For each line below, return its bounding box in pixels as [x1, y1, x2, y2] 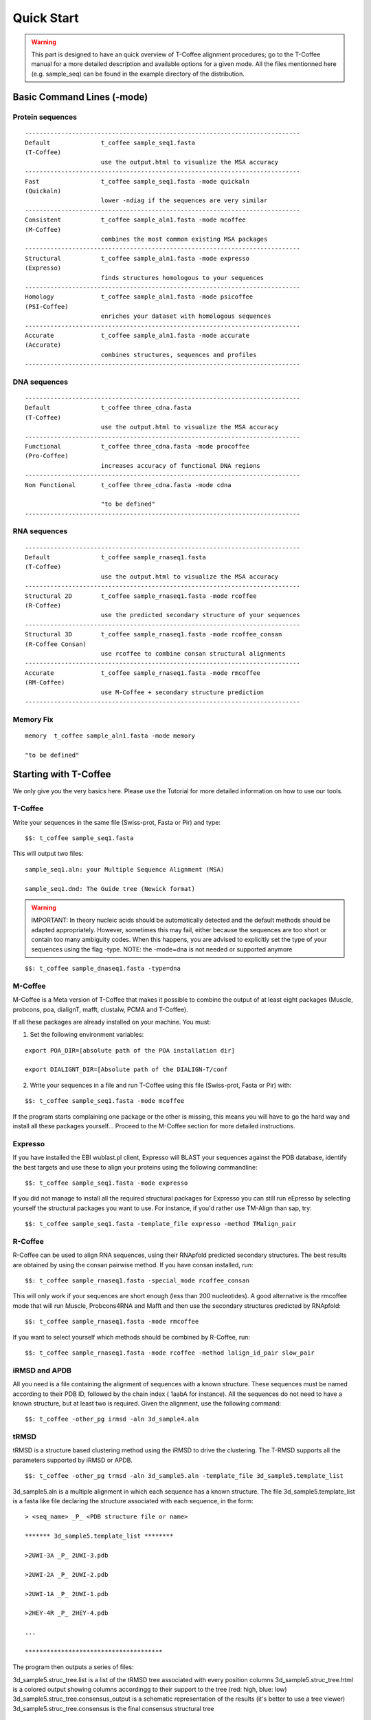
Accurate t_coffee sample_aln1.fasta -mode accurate [25, 331, 250, 339]
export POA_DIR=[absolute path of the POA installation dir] [25, 1046, 235, 1054]
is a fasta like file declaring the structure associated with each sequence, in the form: [12, 1497, 254, 1505]
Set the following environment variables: [30, 1031, 144, 1039]
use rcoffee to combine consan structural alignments [100, 649, 286, 657]
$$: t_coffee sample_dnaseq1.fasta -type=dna [25, 964, 181, 972]
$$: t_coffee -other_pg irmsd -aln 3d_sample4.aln [25, 1415, 199, 1423]
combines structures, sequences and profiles [100, 351, 257, 358]
